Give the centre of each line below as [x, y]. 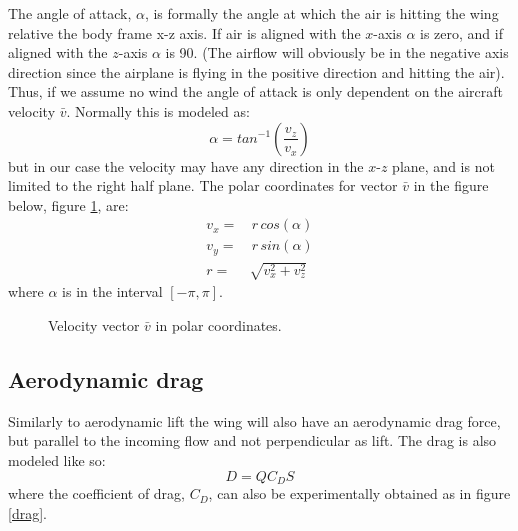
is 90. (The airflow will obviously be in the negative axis [337, 52]
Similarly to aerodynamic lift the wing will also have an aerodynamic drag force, [254, 420]
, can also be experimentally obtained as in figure [359, 493]
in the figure [451, 185]
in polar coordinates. [218, 325]
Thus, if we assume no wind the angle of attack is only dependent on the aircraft [256, 91]
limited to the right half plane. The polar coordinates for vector [203, 185]
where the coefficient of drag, [97, 493]
